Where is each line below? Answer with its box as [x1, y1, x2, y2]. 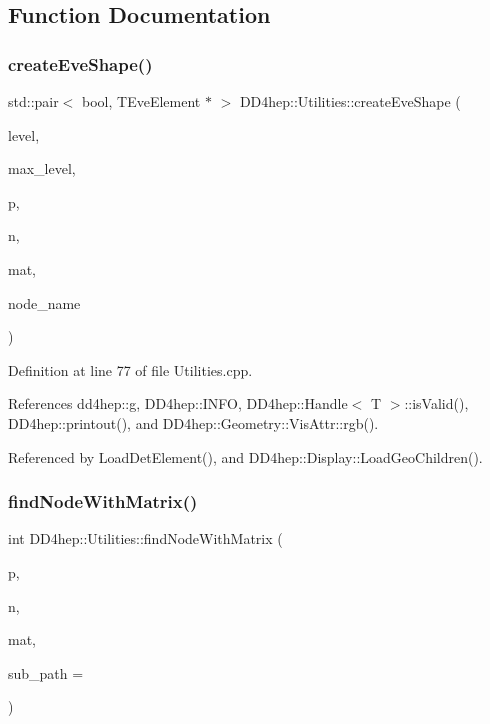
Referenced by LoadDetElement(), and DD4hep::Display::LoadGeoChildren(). [8, 446, 483, 467]
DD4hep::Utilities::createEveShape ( [239, 91, 461, 111]
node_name [8, 292, 81, 313]
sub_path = [8, 662, 84, 683]
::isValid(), [404, 393, 469, 414]
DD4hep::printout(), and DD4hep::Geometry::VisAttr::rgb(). [8, 412, 379, 433]
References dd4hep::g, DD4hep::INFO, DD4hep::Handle [8, 393, 348, 414]
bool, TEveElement [82, 91, 201, 111]
